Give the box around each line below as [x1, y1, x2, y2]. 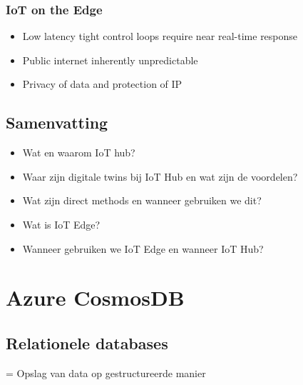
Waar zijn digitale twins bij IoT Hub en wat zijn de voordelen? [22, 169, 298, 184]
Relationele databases [6, 331, 168, 354]
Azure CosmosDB [6, 283, 185, 312]
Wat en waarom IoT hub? [22, 145, 135, 160]
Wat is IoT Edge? [22, 216, 101, 231]
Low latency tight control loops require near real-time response [22, 29, 298, 44]
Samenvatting [6, 111, 108, 134]
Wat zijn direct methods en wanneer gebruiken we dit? [22, 193, 262, 208]
